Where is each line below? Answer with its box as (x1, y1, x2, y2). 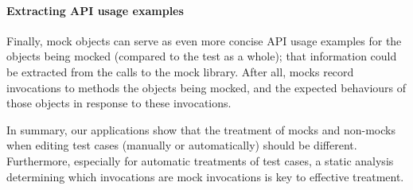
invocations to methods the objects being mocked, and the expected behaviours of (6, 79, 407, 95)
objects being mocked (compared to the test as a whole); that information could (6, 48, 397, 64)
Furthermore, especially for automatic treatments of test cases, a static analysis (6, 152, 394, 169)
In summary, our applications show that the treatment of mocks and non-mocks (6, 121, 395, 138)
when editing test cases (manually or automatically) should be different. (6, 137, 357, 153)
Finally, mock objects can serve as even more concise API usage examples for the (6, 32, 402, 48)
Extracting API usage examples (6, 2, 184, 18)
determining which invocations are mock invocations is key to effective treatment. (6, 168, 404, 184)
